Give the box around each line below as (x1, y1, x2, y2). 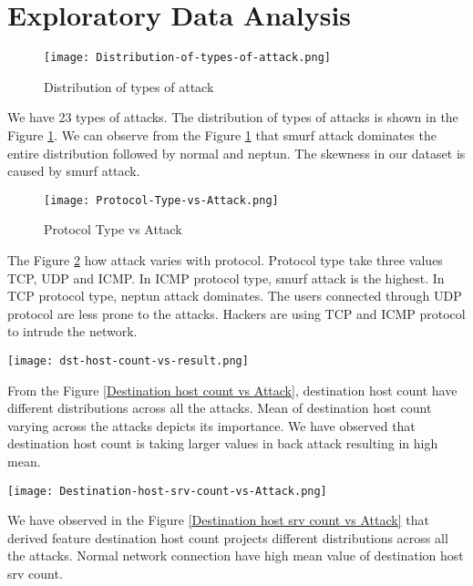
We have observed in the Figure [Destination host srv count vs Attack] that (7, 510, 429, 529)
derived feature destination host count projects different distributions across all (7, 528, 448, 547)
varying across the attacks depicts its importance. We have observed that (7, 416, 416, 435)
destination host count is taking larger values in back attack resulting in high (7, 434, 438, 453)
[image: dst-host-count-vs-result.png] (7, 354, 249, 367)
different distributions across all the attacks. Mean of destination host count (7, 398, 432, 417)
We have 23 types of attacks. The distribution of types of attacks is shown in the (7, 108, 458, 127)
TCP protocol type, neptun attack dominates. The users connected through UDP (7, 286, 462, 305)
